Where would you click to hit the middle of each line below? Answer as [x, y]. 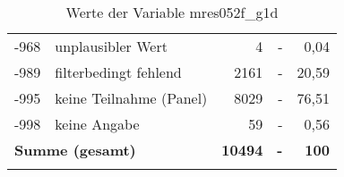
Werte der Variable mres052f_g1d [172, 12]
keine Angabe [97, 124]
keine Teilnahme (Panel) [131, 98]
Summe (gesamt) [75, 150]
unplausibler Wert [111, 46]
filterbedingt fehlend [118, 72]
